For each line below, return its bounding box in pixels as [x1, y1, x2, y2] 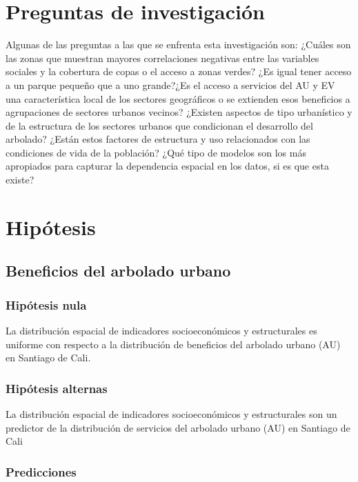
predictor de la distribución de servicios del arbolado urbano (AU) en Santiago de [6, 420, 350, 434]
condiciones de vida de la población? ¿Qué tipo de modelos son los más [6, 145, 306, 159]
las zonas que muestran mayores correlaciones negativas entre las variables [6, 50, 319, 65]
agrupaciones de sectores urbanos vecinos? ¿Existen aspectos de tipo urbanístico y [6, 105, 352, 119]
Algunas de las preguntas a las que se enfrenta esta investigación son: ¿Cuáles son [6, 37, 351, 52]
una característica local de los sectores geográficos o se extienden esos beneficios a [6, 91, 350, 106]
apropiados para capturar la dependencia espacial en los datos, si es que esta [6, 159, 329, 173]
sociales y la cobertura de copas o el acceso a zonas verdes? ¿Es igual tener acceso [6, 64, 352, 79]
